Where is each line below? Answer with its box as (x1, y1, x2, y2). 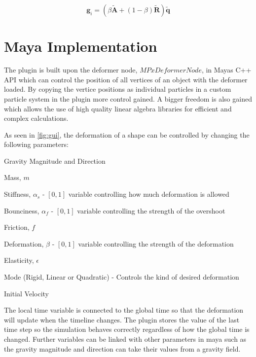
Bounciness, (4, 205, 39, 215)
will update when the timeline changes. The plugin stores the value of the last (4, 314, 240, 324)
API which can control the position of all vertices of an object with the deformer (4, 74, 248, 84)
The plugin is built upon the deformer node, (4, 65, 138, 75)
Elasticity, (4, 255, 34, 265)
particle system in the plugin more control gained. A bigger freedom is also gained (4, 93, 252, 104)
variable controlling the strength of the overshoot (77, 205, 225, 215)
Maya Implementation (4, 36, 157, 56)
